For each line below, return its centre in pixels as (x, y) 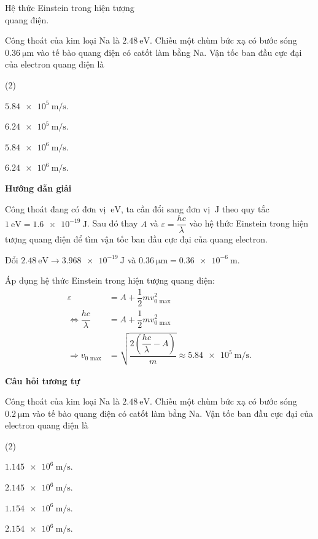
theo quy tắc (246, 208)
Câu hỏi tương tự (43, 380)
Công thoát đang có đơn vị (56, 208)
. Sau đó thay (112, 223)
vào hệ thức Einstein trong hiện (249, 223)
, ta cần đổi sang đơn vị (166, 208)
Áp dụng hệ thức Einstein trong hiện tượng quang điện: (110, 280)
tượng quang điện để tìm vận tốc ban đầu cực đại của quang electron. (136, 239)
